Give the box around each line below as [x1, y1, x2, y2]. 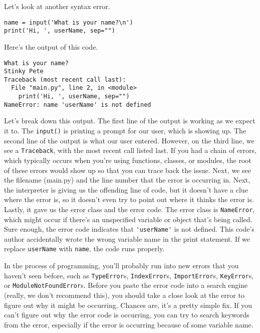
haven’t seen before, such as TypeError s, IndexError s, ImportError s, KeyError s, [4, 270, 254, 280]
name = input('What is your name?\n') [4, 19, 133, 26]
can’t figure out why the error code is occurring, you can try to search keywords [4, 309, 249, 320]
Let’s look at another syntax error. [4, 1, 110, 11]
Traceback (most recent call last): [4, 76, 126, 83]
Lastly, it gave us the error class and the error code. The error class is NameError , [4, 204, 255, 214]
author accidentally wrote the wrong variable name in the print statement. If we [4, 233, 250, 244]
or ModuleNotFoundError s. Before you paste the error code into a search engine [4, 280, 248, 290]
